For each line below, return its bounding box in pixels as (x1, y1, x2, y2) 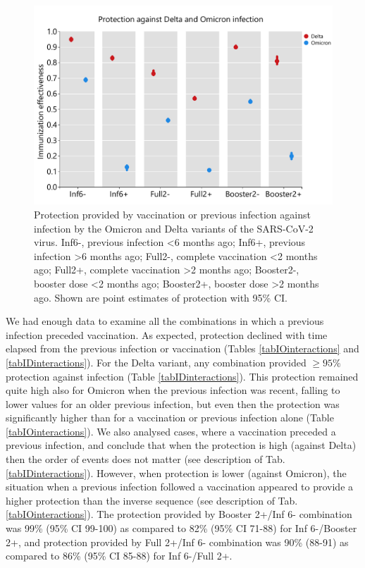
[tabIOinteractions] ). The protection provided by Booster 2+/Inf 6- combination (6, 507, 352, 521)
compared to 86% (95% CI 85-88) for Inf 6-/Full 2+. (6, 548, 233, 563)
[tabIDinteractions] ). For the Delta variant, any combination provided (6, 354, 307, 369)
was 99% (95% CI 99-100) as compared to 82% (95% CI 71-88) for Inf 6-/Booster (6, 521, 357, 536)
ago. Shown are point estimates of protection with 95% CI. (34, 290, 287, 304)
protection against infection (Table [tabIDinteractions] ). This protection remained (6, 369, 359, 383)
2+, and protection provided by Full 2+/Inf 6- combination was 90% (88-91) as (6, 534, 349, 549)
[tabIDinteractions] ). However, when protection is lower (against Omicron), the (6, 465, 347, 480)
